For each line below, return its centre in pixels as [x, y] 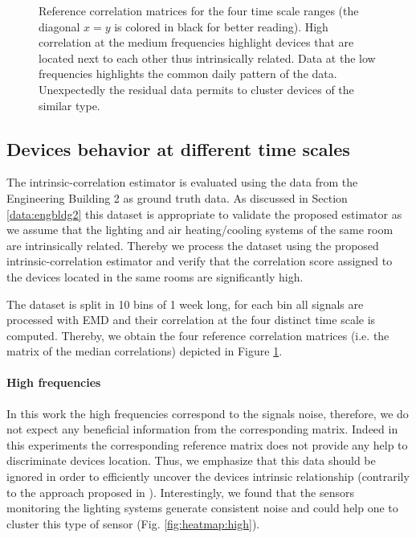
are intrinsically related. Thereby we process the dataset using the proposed [193, 245]
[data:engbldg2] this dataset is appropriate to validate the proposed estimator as [204, 214]
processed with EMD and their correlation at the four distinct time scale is [191, 320]
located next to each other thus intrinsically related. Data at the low [207, 57]
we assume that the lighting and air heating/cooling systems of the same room [200, 230]
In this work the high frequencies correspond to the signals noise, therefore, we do [208, 413]
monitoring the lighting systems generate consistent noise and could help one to [202, 508]
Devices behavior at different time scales [178, 148]
